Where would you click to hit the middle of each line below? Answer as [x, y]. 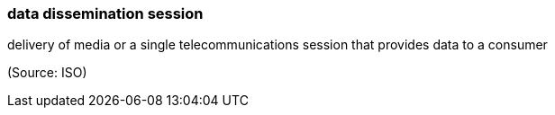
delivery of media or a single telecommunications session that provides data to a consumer [277, 45]
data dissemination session [105, 13]
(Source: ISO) [47, 73]
